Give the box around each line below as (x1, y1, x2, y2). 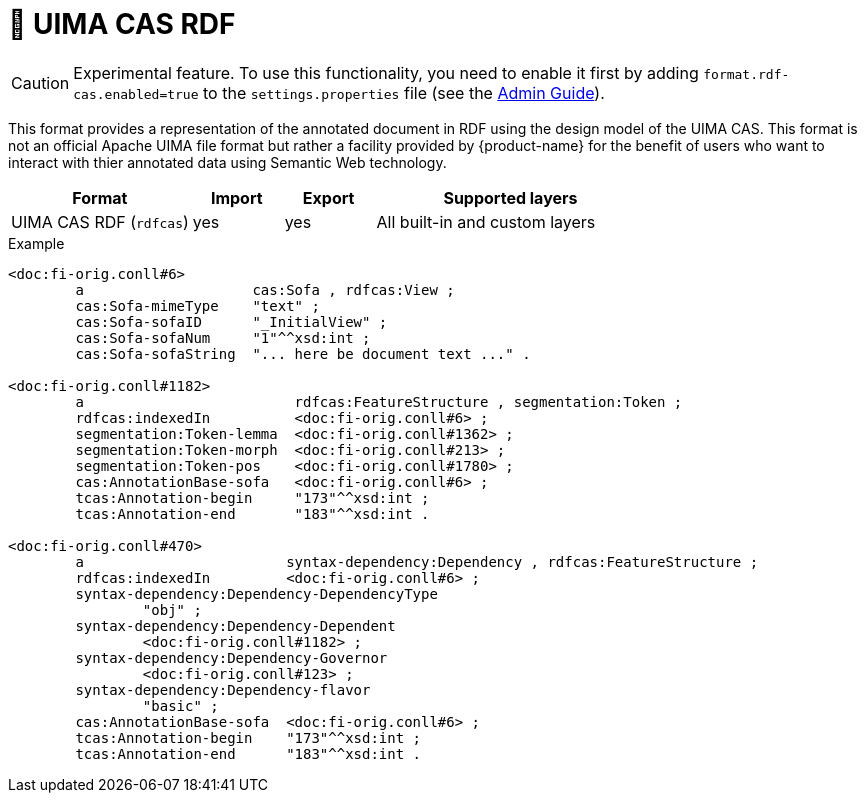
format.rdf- (703, 66, 790, 82)
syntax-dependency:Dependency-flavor (75, 681, 371, 698)
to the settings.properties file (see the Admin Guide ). (203, 82, 605, 103)
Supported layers (443, 187, 578, 208)
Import (210, 187, 263, 208)
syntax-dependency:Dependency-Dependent (75, 617, 396, 634)
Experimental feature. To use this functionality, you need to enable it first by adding (73, 62, 699, 83)
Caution (11, 72, 70, 93)
